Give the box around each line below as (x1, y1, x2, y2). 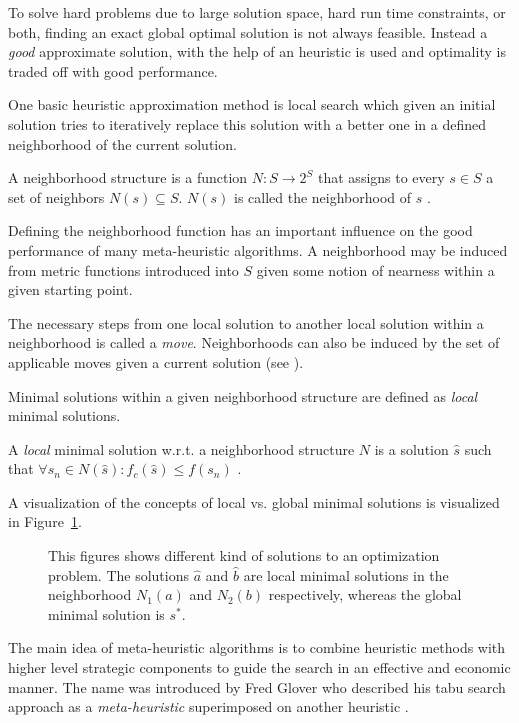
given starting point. (8, 279, 133, 300)
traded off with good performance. (8, 60, 218, 81)
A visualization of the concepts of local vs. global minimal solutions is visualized (8, 491, 500, 512)
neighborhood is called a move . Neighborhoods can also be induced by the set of (8, 332, 500, 353)
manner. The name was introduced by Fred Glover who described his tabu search (8, 676, 506, 697)
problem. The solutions (48, 564, 189, 585)
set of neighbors (8, 186, 105, 207)
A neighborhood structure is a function (8, 167, 248, 188)
